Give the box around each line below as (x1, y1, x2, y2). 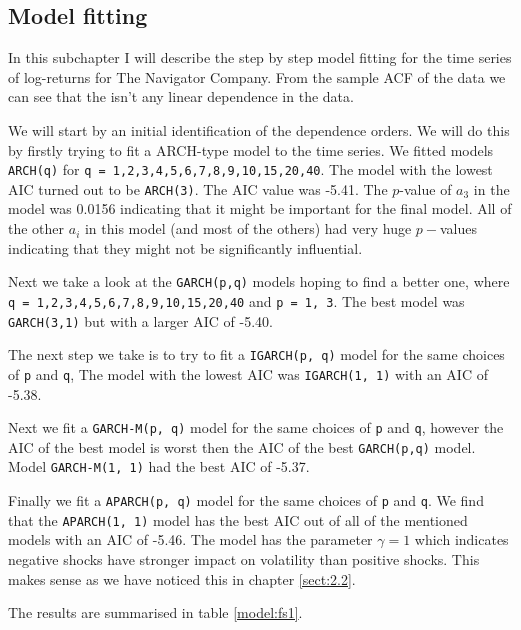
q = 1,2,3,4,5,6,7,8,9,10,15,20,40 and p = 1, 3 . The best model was (8, 290, 465, 311)
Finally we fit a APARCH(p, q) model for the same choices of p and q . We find (8, 490, 484, 511)
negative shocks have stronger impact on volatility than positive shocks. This (8, 549, 480, 570)
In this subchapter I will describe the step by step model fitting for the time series (8, 47, 512, 68)
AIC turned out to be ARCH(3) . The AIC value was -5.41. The (8, 178, 388, 199)
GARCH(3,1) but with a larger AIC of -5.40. (8, 310, 273, 331)
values (440, 218, 478, 239)
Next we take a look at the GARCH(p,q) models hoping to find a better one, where (8, 271, 510, 292)
